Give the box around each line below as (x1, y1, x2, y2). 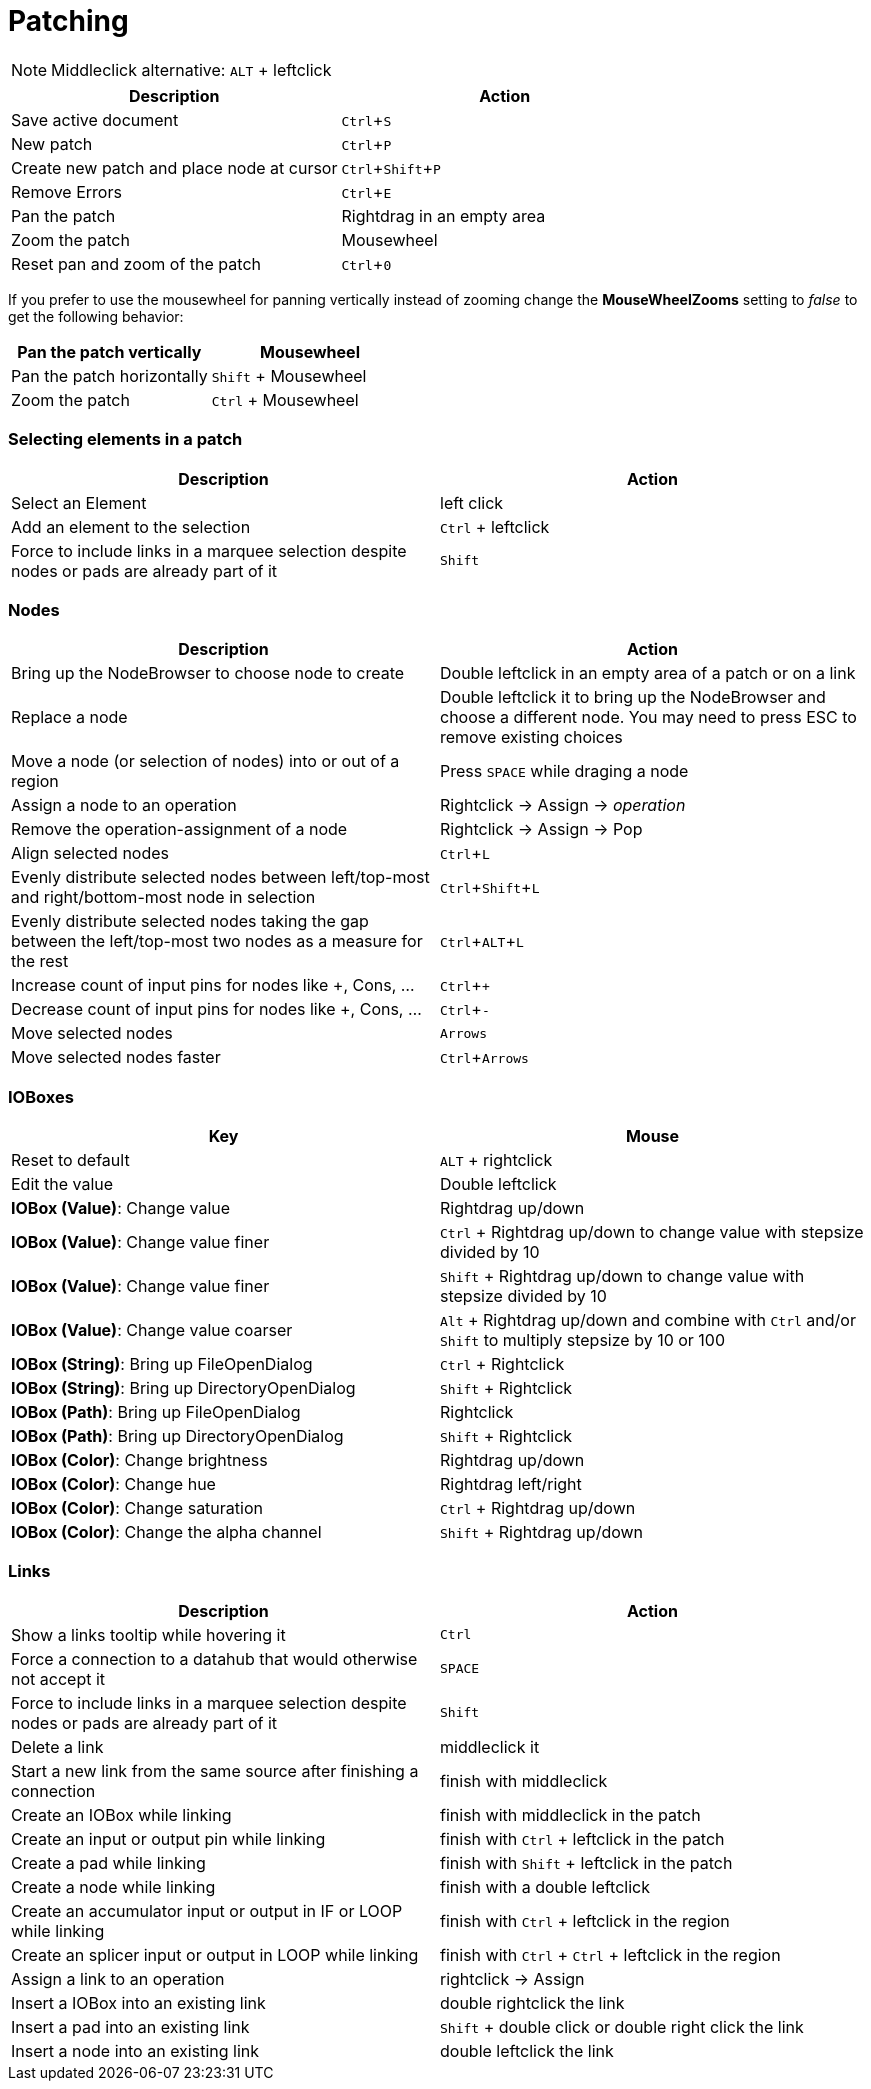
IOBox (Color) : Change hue (11, 1474, 216, 1494)
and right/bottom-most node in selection (11, 887, 316, 908)
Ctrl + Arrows (440, 1047, 529, 1068)
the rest (11, 951, 69, 972)
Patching (8, 4, 129, 38)
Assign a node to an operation (11, 795, 237, 816)
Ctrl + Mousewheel (211, 389, 359, 410)
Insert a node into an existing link (11, 2040, 260, 2061)
